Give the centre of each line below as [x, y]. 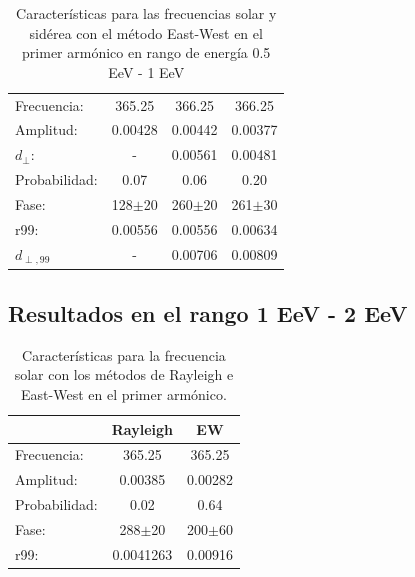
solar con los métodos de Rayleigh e [124, 374]
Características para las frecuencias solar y [146, 13]
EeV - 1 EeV [146, 71]
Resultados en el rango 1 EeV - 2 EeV [208, 313]
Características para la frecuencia [124, 354]
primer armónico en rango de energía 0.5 [146, 52]
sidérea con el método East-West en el [146, 32]
